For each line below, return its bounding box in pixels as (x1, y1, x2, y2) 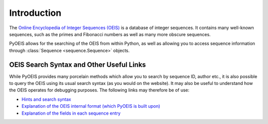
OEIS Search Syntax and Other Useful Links (9, 60, 146, 69)
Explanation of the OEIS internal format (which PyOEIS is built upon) (21, 103, 161, 109)
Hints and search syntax (21, 96, 71, 102)
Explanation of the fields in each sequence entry (21, 110, 121, 116)
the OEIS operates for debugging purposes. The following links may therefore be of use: (9, 87, 190, 93)
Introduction (9, 7, 62, 18)
